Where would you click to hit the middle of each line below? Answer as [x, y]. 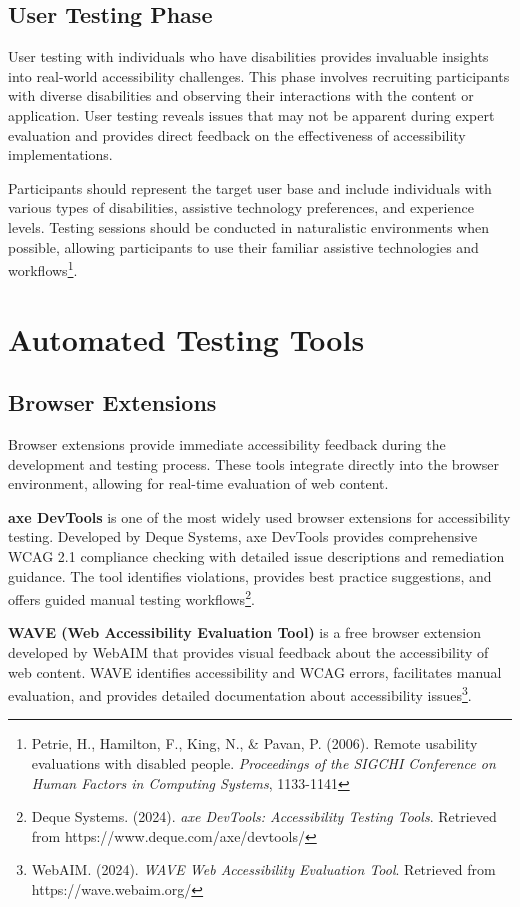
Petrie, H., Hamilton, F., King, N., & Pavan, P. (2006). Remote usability [254, 743]
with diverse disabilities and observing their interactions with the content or [241, 95]
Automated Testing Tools [186, 338]
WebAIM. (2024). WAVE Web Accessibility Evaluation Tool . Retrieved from [263, 869]
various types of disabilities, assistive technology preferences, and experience [241, 207]
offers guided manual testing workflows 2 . [131, 597]
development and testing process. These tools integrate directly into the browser [254, 463]
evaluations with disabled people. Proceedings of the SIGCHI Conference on [263, 763]
